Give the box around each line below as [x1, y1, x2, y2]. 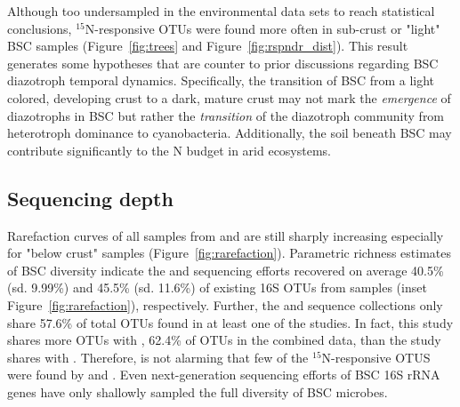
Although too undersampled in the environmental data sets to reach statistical [7, 2, 435, 20]
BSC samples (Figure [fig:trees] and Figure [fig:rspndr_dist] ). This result [7, 36, 408, 55]
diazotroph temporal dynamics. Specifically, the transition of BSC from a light [7, 71, 435, 90]
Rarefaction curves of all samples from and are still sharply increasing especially [7, 226, 444, 244]
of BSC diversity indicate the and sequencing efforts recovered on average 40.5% [7, 260, 444, 279]
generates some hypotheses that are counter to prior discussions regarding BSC [7, 53, 439, 72]
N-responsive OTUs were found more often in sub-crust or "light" [85, 19, 440, 37]
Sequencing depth [7, 184, 174, 211]
